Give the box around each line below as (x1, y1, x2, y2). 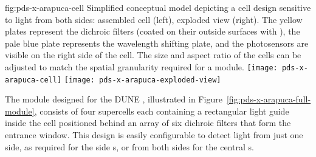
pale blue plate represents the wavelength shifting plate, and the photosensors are (5, 36, 309, 49)
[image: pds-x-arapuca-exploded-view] (64, 75, 221, 84)
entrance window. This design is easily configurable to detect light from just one (5, 129, 303, 141)
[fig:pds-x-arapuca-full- (226, 93, 311, 105)
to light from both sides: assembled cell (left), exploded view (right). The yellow (5, 13, 303, 25)
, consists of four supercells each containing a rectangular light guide (34, 104, 289, 117)
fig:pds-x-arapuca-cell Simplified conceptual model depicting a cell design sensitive (5, 1, 311, 13)
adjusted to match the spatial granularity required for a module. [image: (5, 60, 278, 73)
